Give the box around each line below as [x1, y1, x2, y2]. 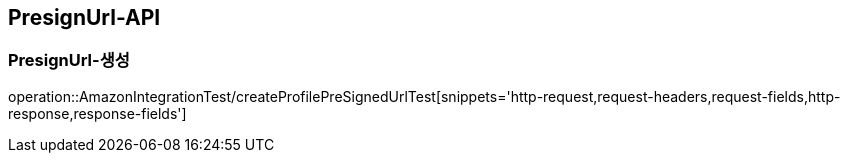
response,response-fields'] [8, 104, 187, 122]
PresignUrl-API [8, 5, 161, 30]
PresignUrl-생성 [8, 50, 130, 71]
